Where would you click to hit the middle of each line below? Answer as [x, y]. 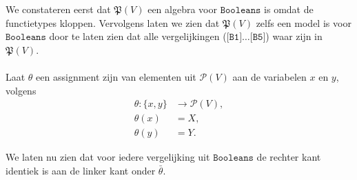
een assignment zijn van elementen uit [116, 76]
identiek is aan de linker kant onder [81, 170]
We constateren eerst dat [58, 9]
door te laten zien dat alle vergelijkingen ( [138, 36]
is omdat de [289, 9]
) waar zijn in [294, 36]
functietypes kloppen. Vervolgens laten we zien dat [113, 22]
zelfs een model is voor [304, 22]
